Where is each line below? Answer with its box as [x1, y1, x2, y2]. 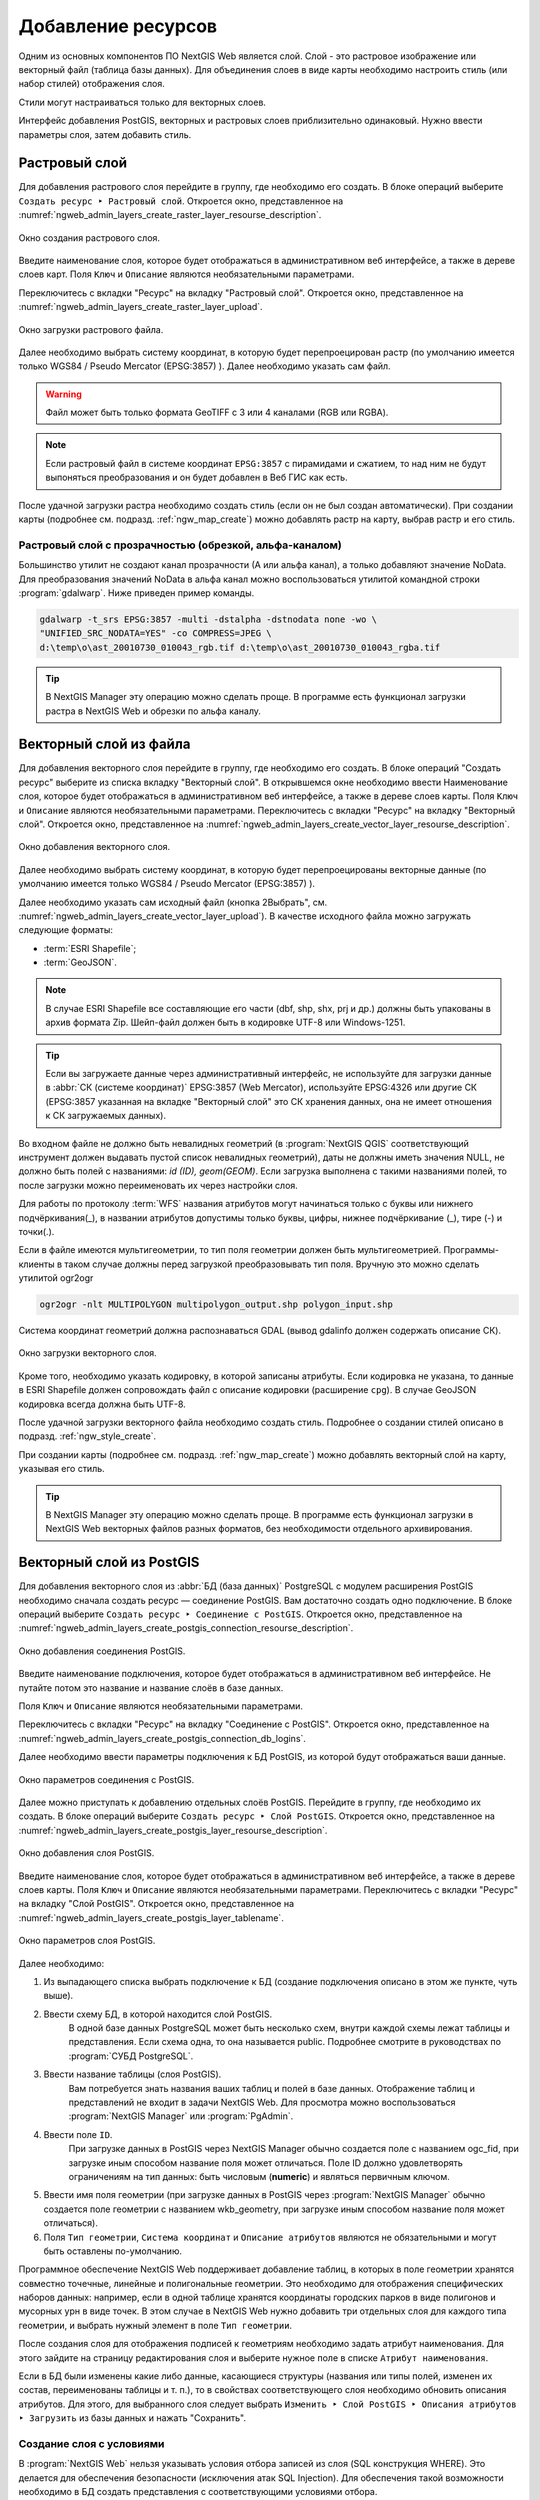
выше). [43, 1990, 74, 2002]
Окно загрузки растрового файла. [18, 323, 164, 335]
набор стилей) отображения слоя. [18, 78, 165, 90]
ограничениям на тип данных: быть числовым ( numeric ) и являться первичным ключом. [68, 2170, 450, 2182]
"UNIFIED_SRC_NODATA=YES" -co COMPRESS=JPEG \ [39, 628, 272, 639]
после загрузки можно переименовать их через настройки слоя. [18, 1179, 299, 1191]
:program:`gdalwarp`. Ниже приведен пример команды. [18, 586, 255, 599]
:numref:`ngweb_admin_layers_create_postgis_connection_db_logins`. [18, 1732, 307, 1744]
